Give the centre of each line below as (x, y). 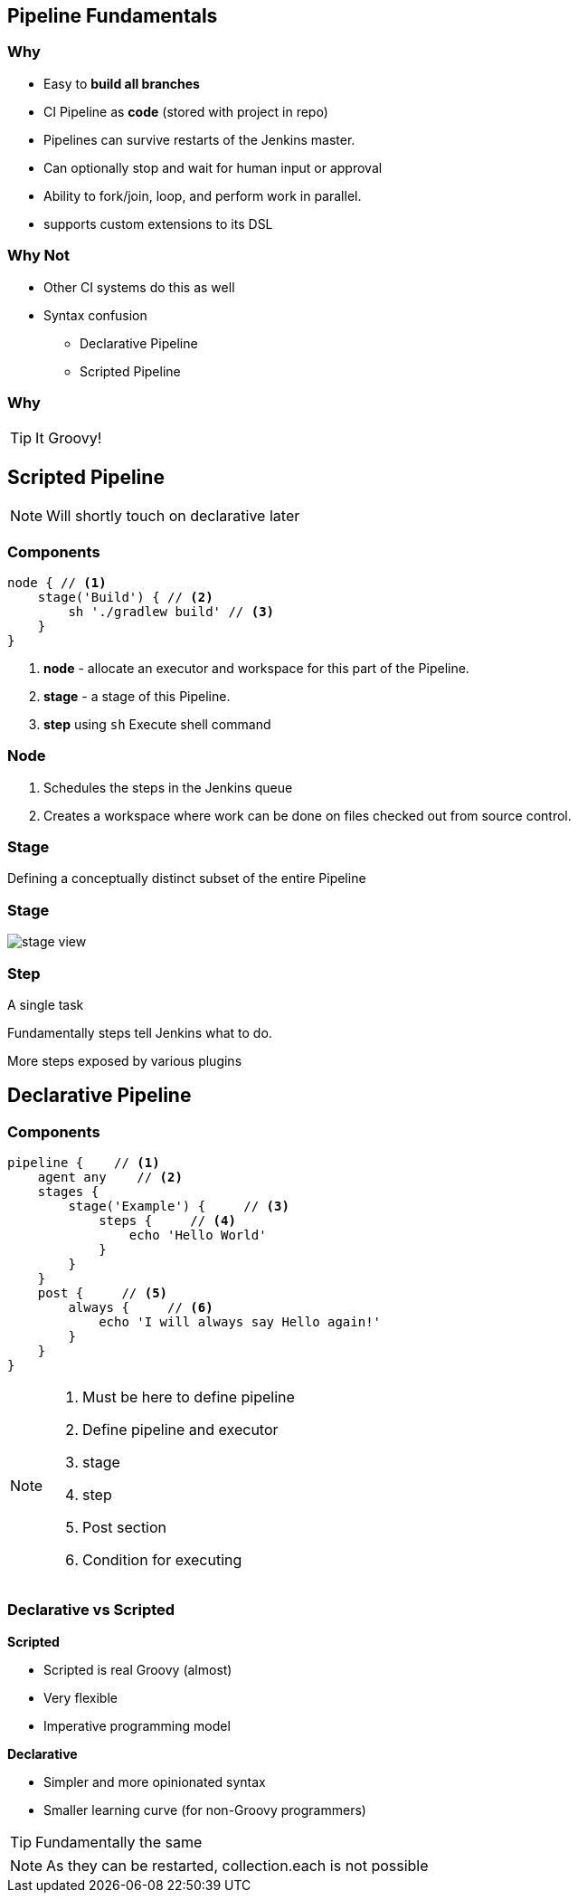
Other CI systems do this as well (139, 287)
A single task (46, 1004)
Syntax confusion (95, 315)
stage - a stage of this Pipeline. (137, 696)
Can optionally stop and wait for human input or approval (213, 167)
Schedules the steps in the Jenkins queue (168, 787)
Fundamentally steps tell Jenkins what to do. (140, 1032)
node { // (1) (57, 582)
